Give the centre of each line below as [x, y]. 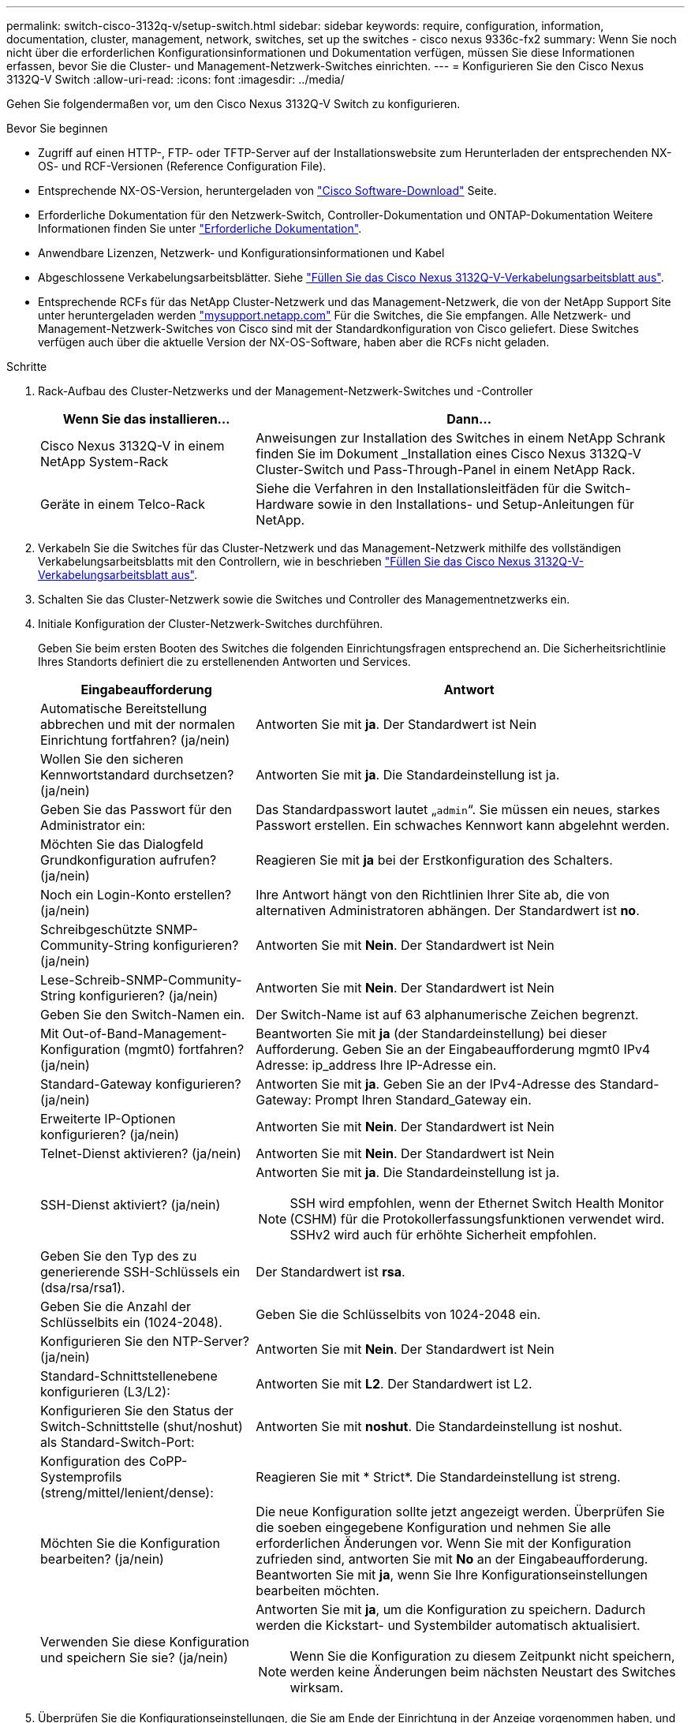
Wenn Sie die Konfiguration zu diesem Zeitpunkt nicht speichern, [482, 1656]
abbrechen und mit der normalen [138, 724]
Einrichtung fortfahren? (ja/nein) [135, 740]
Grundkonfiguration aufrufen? [129, 860]
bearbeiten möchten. [317, 1590]
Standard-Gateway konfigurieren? [141, 1084]
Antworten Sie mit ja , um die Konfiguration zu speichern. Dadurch [451, 1609]
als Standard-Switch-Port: [118, 1442]
